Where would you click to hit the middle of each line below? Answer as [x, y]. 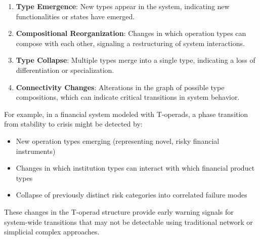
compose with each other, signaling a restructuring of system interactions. [130, 43]
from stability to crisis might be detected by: [73, 124]
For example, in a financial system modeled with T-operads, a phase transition [126, 114]
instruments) [36, 151]
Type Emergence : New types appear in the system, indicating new [123, 6]
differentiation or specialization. [65, 70]
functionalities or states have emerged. [75, 16]
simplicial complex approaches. [52, 232]
